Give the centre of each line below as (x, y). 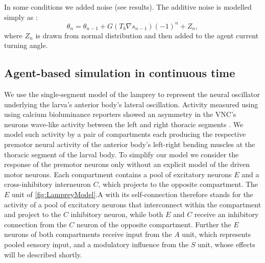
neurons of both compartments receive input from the (88, 234)
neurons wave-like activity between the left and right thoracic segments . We (124, 124)
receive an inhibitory (226, 214)
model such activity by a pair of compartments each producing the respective (125, 134)
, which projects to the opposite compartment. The (178, 184)
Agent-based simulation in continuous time (120, 73)
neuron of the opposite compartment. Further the (154, 224)
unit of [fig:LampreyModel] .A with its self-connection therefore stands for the (132, 194)
